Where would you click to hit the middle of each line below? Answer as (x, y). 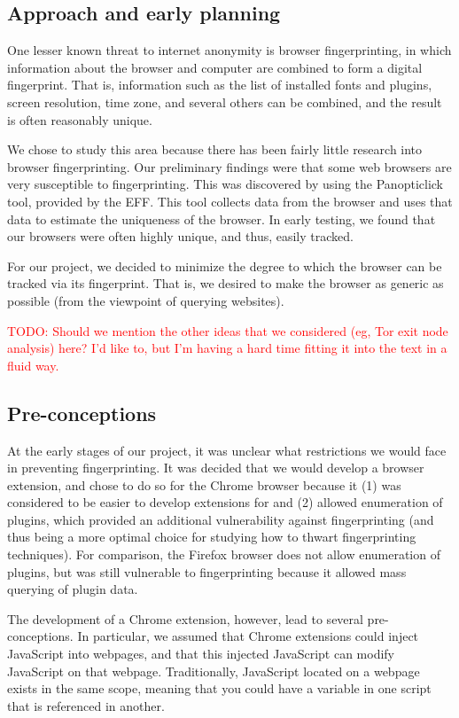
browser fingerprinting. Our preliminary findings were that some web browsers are (229, 166)
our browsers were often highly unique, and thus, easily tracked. (180, 236)
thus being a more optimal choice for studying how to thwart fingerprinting (212, 537)
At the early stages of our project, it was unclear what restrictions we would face (227, 450)
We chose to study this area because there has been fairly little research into (215, 149)
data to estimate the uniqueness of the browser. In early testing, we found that (222, 219)
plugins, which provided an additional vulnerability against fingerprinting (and (221, 519)
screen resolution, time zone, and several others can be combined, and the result (225, 101)
